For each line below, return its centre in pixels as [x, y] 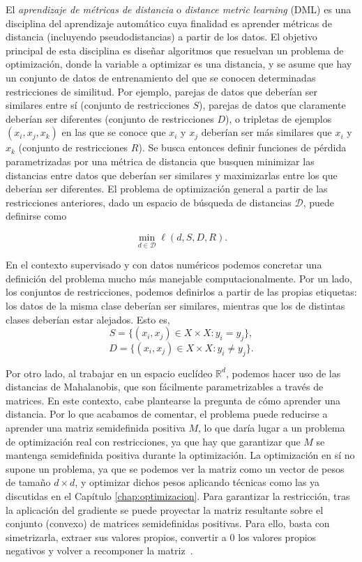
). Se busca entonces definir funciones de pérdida [242, 147]
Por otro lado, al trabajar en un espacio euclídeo [109, 373]
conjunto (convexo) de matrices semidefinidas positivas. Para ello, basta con [168, 523]
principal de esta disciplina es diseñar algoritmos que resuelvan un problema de [175, 50]
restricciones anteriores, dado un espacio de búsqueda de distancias [149, 202]
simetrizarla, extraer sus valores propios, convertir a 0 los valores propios [161, 537]
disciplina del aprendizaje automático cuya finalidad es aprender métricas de [169, 23]
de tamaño [28, 482]
